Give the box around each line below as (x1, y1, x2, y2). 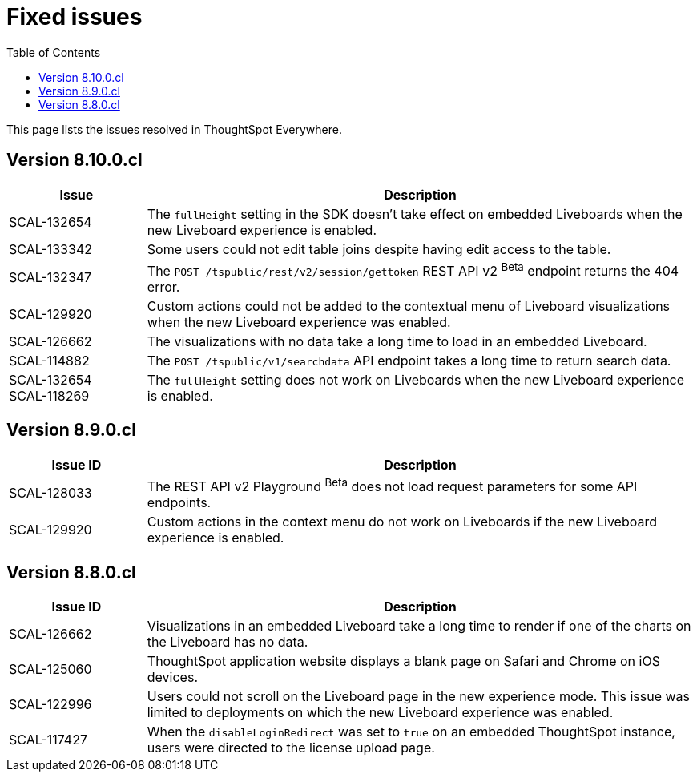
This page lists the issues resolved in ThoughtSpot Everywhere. (6, 122, 342, 136)
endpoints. (147, 494, 212, 511)
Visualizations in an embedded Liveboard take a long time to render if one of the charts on (147, 617, 691, 634)
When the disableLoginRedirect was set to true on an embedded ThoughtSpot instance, (147, 723, 675, 740)
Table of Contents (6, 45, 101, 59)
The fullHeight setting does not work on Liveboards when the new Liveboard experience (147, 371, 685, 388)
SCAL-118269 (9, 387, 90, 404)
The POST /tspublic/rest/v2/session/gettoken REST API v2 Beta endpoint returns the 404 (147, 260, 679, 279)
